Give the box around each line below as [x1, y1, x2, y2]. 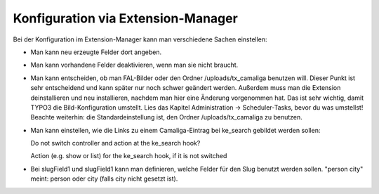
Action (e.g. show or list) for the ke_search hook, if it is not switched [30, 152, 227, 160]
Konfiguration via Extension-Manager [13, 11, 238, 26]
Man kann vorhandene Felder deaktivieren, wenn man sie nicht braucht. [30, 60, 239, 70]
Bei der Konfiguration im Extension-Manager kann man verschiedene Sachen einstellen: [13, 35, 267, 44]
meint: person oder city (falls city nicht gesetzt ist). [30, 174, 178, 183]
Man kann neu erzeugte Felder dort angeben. [30, 48, 162, 56]
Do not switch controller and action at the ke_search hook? [30, 139, 201, 148]
